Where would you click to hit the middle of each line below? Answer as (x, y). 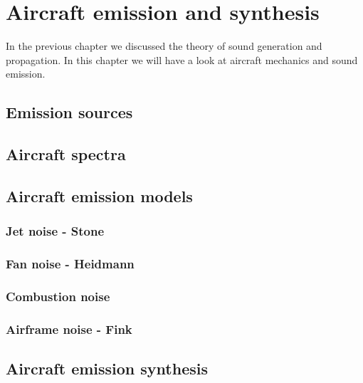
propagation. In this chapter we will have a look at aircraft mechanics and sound (182, 59)
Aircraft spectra (66, 154)
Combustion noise (58, 296)
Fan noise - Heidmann (70, 264)
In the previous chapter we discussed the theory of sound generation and (164, 46)
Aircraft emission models (99, 195)
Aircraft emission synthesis (107, 368)
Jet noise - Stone (55, 231)
